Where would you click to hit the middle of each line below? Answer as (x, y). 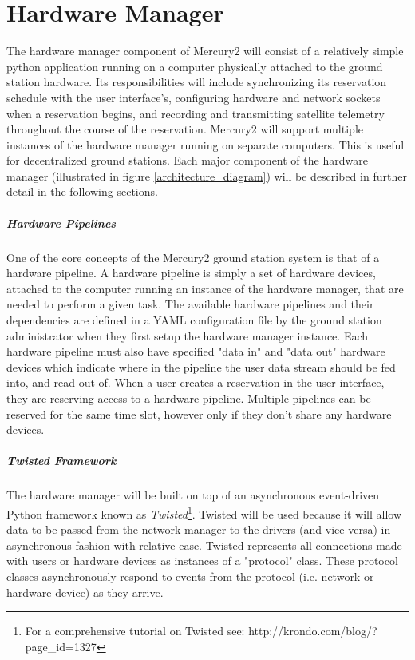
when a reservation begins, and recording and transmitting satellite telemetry (196, 113)
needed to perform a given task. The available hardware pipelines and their (190, 304)
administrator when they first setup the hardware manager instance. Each (188, 335)
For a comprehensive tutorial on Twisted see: (135, 631)
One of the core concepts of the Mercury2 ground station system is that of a (193, 257)
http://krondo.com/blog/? (313, 631)
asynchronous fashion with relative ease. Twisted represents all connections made (204, 545)
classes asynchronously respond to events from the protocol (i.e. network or (190, 576)
